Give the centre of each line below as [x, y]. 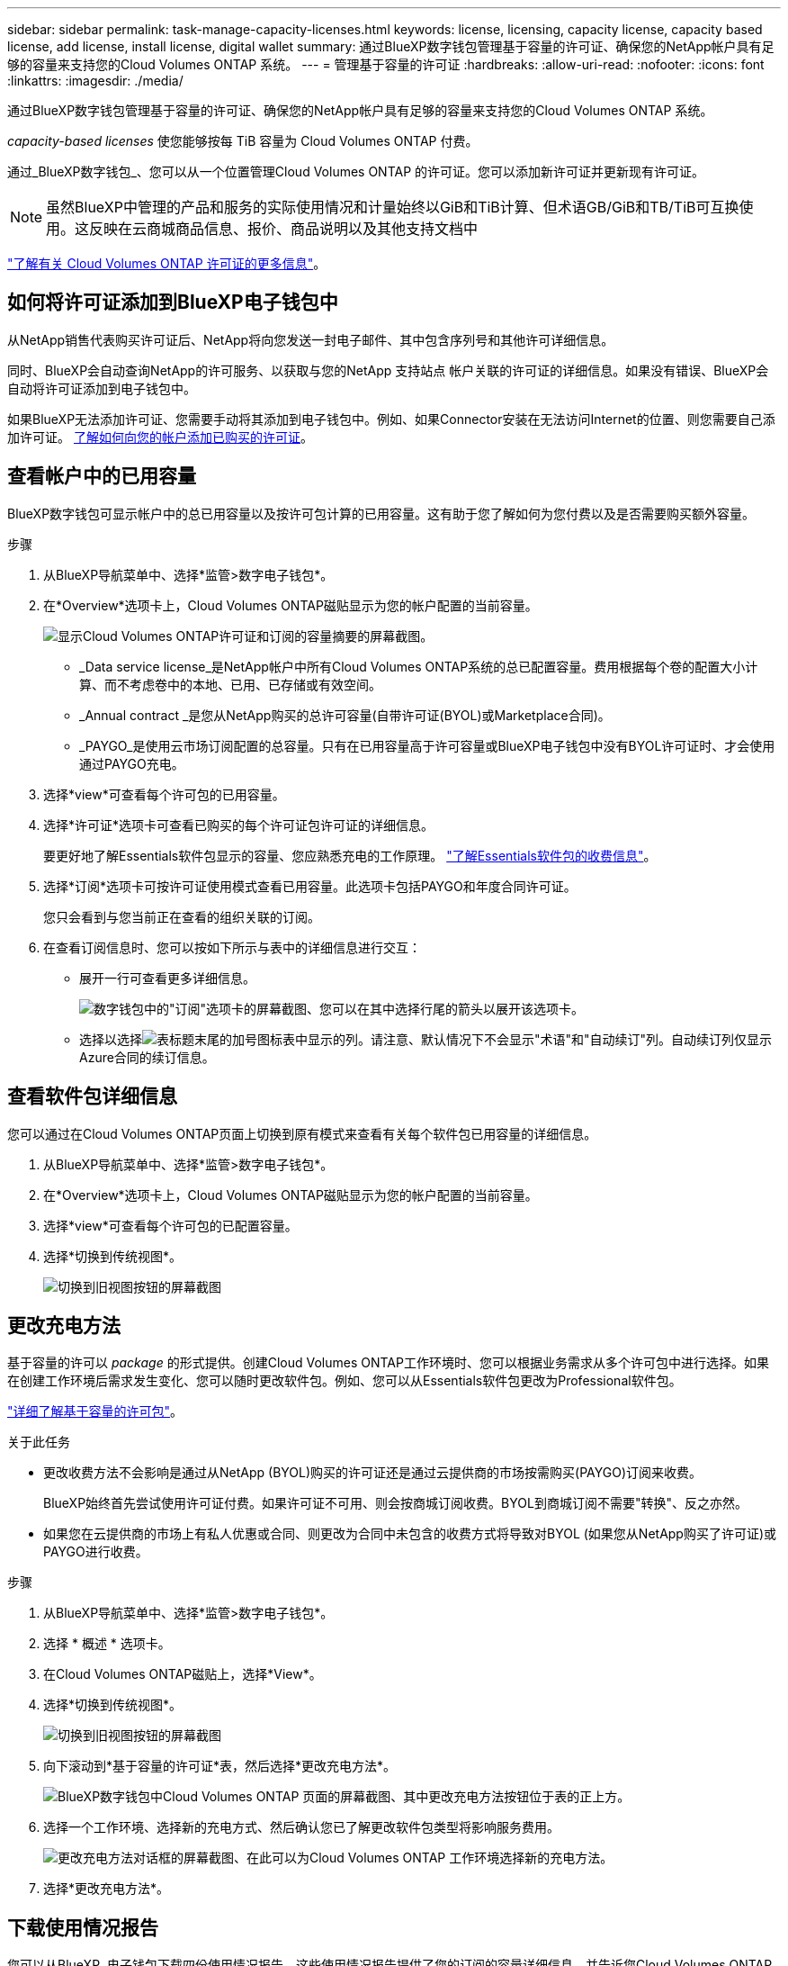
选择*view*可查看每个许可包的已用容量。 [164, 794]
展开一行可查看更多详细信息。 [167, 978]
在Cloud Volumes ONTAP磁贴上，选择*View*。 [183, 1674]
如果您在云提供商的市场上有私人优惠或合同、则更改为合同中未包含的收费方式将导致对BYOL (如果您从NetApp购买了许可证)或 [410, 1534]
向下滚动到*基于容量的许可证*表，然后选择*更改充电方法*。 [220, 1766]
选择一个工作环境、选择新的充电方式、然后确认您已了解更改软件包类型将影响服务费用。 [301, 1827]
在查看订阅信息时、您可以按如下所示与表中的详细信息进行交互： [232, 947]
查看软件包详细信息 [92, 1096]
